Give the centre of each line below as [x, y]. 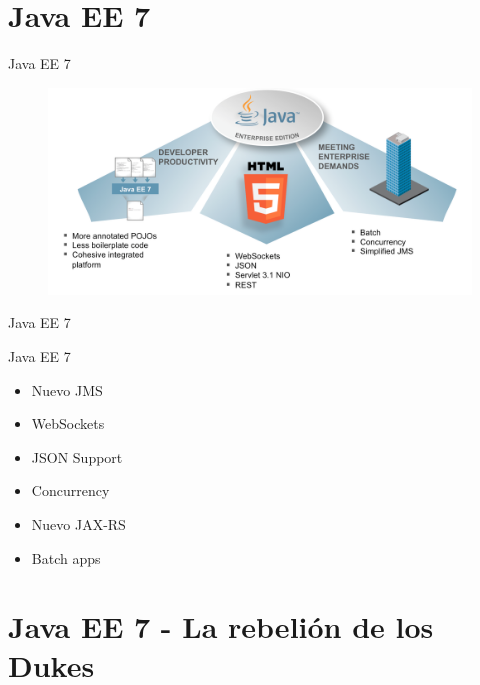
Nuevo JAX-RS [78, 523]
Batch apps [66, 557]
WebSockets [68, 423]
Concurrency [70, 490]
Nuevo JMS [67, 389]
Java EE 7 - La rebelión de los [221, 626]
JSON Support [77, 456]
